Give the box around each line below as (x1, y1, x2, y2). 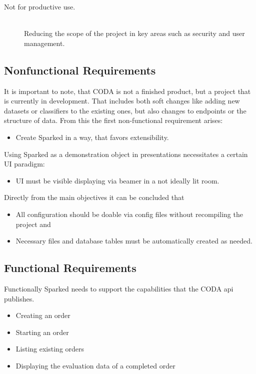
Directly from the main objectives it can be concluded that (4, 192, 184, 202)
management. (24, 37, 65, 48)
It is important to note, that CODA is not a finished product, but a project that (4, 85, 251, 96)
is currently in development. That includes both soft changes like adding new (4, 95, 240, 106)
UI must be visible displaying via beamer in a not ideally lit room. (15, 175, 219, 185)
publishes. (4, 293, 34, 303)
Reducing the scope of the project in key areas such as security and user (24, 28, 245, 38)
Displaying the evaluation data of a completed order (15, 360, 175, 370)
